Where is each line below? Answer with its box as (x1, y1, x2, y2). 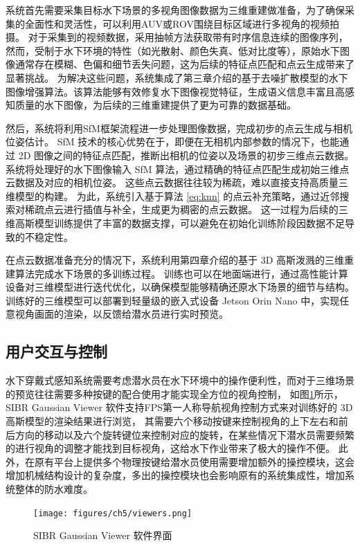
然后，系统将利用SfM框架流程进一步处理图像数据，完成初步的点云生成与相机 (6, 120, 352, 135)
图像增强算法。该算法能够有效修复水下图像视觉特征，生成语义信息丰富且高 (6, 84, 345, 98)
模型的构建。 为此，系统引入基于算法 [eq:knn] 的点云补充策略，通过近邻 (15, 188, 340, 203)
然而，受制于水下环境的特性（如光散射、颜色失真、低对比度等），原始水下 (6, 43, 340, 57)
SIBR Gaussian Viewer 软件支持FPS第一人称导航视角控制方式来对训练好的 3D (6, 400, 353, 415)
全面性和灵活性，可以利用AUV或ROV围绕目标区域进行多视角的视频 (24, 16, 330, 30)
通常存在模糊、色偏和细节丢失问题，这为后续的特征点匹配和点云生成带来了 (15, 57, 354, 71)
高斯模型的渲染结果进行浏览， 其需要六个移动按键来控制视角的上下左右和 (6, 414, 339, 428)
